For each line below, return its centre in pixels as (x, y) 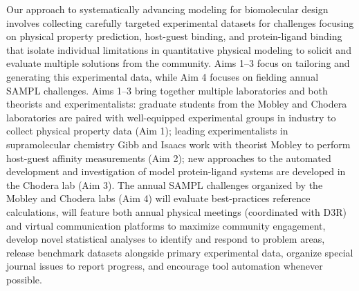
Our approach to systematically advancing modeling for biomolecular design (167, 9)
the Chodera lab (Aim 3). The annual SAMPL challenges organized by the (165, 184)
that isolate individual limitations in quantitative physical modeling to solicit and (179, 49)
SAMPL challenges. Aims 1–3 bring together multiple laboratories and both (167, 90)
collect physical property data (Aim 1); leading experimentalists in (147, 131)
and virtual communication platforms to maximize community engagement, (166, 225)
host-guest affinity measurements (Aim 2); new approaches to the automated (169, 158)
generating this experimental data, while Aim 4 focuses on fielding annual (163, 76)
